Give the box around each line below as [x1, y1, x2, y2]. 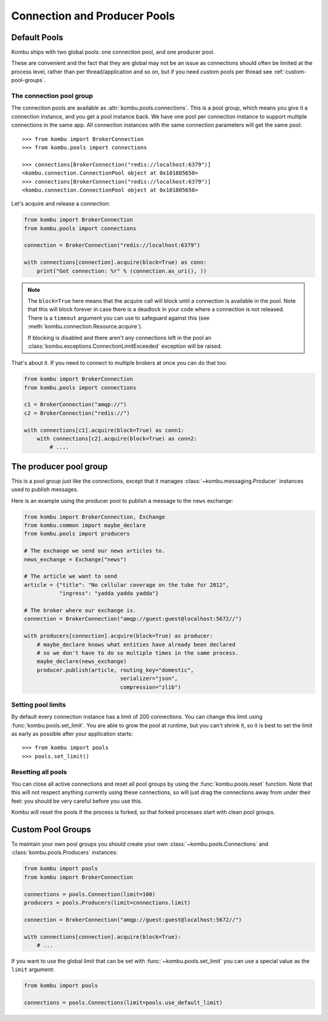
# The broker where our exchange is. [24, 607, 137, 614]
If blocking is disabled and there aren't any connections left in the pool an [27, 334, 212, 341]
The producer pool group [11, 461, 108, 471]
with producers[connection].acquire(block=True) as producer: [24, 632, 213, 640]
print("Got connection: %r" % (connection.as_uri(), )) [36, 268, 207, 274]
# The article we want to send [24, 573, 118, 580]
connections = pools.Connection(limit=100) [24, 891, 156, 898]
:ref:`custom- [273, 67, 307, 75]
